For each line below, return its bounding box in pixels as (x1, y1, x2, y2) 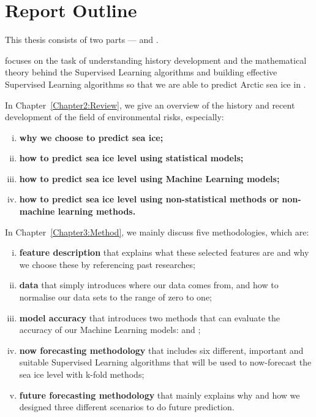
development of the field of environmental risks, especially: (5, 110, 224, 123)
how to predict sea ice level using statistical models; (19, 151, 244, 164)
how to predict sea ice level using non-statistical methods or (19, 193, 279, 205)
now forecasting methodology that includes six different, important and (19, 343, 304, 356)
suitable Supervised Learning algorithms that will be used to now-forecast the (19, 356, 312, 369)
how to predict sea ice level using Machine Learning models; (19, 172, 280, 185)
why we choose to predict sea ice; (19, 131, 164, 143)
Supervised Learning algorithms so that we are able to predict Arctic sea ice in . (5, 77, 306, 90)
